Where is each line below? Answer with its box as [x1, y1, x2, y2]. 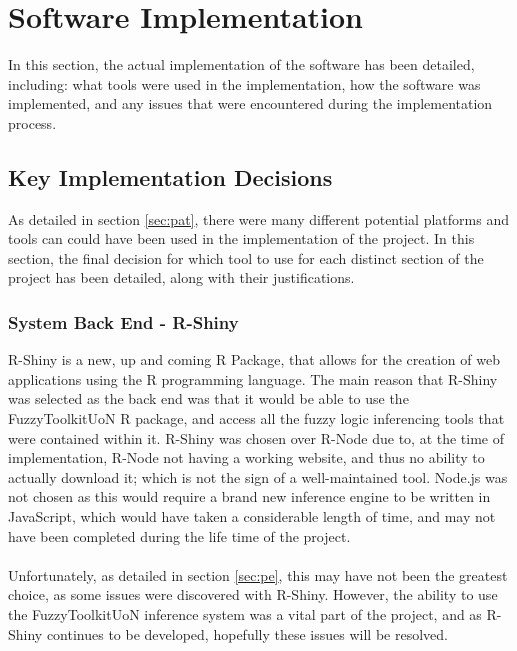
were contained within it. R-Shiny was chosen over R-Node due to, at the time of [8, 427, 505, 448]
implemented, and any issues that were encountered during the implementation [8, 93, 493, 114]
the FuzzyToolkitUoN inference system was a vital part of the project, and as [8, 604, 482, 625]
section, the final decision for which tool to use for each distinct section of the [8, 247, 484, 268]
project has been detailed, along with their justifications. [8, 267, 355, 288]
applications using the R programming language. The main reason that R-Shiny [8, 368, 498, 389]
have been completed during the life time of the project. [8, 525, 351, 546]
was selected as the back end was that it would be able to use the [8, 388, 409, 409]
